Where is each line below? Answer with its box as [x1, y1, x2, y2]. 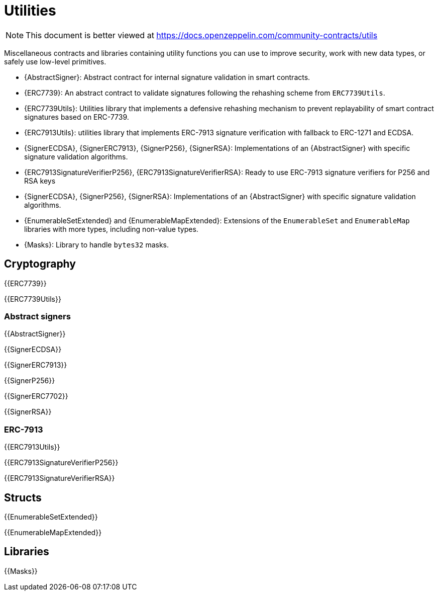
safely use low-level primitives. [4, 57, 106, 66]
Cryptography [4, 258, 76, 271]
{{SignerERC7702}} [4, 392, 68, 401]
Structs [4, 491, 42, 504]
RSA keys [24, 176, 56, 185]
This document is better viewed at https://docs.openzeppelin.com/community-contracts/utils [26, 30, 378, 40]
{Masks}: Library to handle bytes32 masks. [24, 240, 169, 249]
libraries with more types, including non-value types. [24, 224, 198, 233]
